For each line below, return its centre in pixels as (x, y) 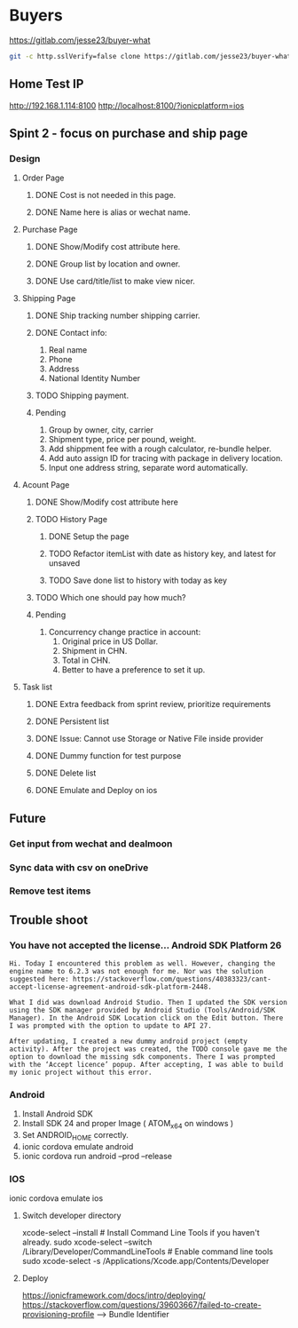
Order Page (43, 178)
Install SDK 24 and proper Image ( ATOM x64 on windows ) (128, 1125)
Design (25, 158)
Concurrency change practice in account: (125, 632)
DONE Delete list (66, 773)
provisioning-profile (58, 1315)
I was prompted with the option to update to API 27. (111, 1026)
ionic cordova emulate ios (56, 1198)
